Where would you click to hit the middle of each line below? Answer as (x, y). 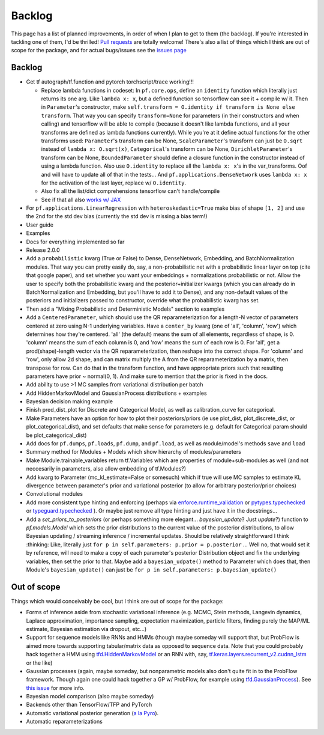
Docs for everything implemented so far (75, 242)
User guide (40, 225)
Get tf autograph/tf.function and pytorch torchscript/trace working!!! (110, 82)
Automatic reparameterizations (64, 722)
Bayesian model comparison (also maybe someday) (90, 697)
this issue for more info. (55, 688)
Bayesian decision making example (70, 401)
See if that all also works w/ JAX (81, 200)
